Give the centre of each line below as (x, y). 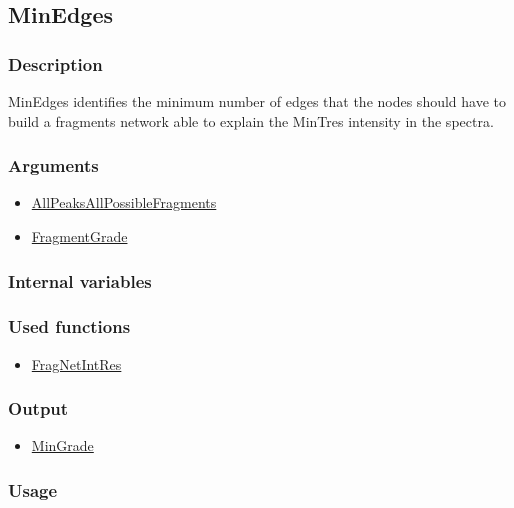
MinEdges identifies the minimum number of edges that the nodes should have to (257, 101)
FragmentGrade (79, 236)
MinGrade (62, 445)
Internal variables (80, 280)
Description (55, 63)
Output (38, 408)
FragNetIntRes (76, 363)
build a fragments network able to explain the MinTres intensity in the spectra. (251, 120)
